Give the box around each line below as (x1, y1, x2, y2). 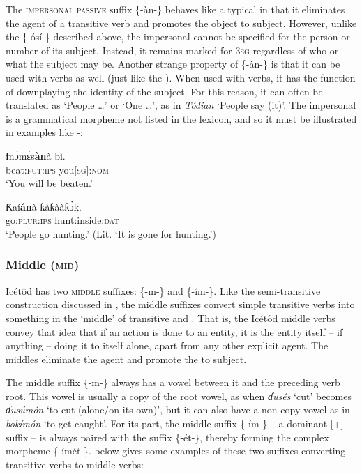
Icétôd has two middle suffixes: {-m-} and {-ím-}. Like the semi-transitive (6, 283, 321, 298)
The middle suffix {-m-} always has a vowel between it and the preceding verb (6, 375, 340, 390)
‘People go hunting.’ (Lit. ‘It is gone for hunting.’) (6, 226, 216, 240)
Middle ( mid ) (6, 256, 80, 273)
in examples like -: (6, 125, 83, 139)
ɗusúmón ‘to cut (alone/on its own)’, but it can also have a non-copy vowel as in (6, 402, 350, 417)
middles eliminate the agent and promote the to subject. (6, 351, 247, 366)
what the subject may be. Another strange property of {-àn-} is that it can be (6, 56, 340, 71)
